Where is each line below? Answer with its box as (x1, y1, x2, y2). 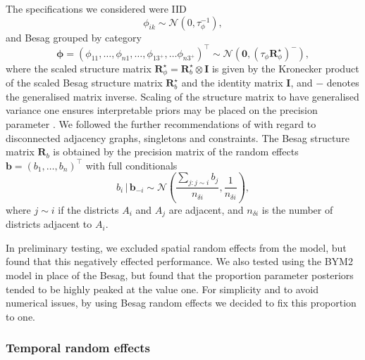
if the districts (58, 202, 119, 217)
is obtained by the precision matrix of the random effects (53, 144, 299, 159)
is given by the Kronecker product (211, 60, 359, 75)
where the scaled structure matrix (6, 60, 151, 75)
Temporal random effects (6, 339, 151, 356)
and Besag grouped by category (6, 30, 142, 44)
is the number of (261, 202, 333, 217)
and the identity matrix (181, 75, 283, 90)
